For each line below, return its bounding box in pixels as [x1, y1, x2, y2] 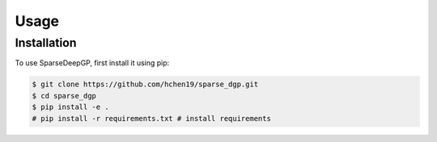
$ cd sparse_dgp [32, 91, 97, 100]
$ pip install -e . [32, 102, 109, 112]
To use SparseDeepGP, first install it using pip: [15, 58, 170, 68]
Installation [15, 35, 77, 50]
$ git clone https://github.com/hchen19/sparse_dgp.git [32, 80, 259, 89]
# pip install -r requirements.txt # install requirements [32, 114, 271, 123]
